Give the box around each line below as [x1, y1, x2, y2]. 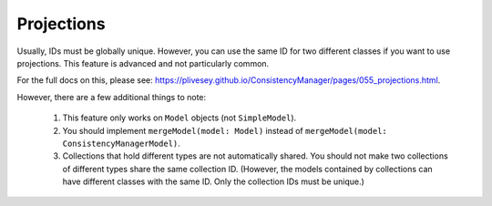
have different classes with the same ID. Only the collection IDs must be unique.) [62, 176, 364, 187]
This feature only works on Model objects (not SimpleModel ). [62, 112, 297, 123]
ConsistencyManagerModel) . [62, 138, 181, 149]
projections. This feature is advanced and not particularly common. [16, 57, 270, 68]
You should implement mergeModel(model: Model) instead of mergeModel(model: [62, 125, 387, 136]
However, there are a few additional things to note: [16, 91, 207, 102]
